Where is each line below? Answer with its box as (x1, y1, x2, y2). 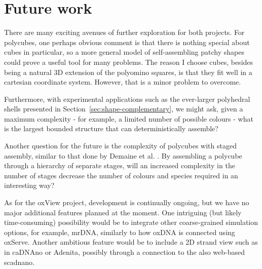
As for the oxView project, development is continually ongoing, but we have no (4, 197, 249, 208)
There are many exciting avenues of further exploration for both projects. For (4, 27, 245, 37)
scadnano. (4, 256, 34, 267)
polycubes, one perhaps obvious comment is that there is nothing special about (4, 36, 250, 47)
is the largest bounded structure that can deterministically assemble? (4, 123, 218, 134)
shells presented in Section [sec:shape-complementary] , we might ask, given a (4, 103, 243, 114)
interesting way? (4, 180, 55, 190)
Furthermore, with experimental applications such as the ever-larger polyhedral (4, 93, 250, 104)
